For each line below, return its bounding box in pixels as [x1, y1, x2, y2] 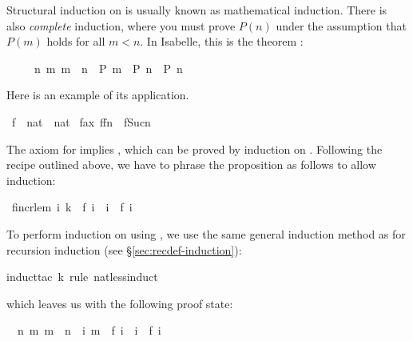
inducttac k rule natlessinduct [6, 268, 158, 285]
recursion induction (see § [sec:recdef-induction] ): [6, 241, 242, 258]
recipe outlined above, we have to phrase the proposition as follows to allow [6, 156, 376, 173]
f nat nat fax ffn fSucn [11, 113, 151, 130]
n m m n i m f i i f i [17, 322, 161, 339]
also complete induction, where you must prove [6, 17, 236, 34]
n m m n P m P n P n [34, 59, 183, 76]
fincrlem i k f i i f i [11, 199, 133, 215]
